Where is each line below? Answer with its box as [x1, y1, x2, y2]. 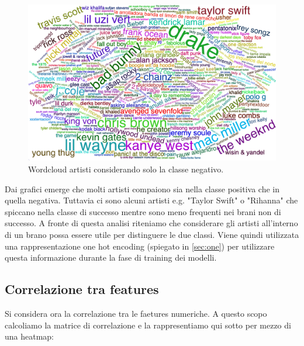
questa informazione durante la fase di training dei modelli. [5, 251, 217, 264]
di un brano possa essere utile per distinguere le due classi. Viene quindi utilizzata [5, 229, 299, 241]
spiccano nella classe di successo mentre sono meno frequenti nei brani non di [5, 205, 281, 217]
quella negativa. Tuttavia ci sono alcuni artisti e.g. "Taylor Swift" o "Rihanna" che [5, 194, 298, 206]
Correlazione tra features [5, 280, 159, 298]
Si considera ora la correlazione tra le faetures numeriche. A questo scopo [5, 307, 267, 320]
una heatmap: [5, 330, 54, 342]
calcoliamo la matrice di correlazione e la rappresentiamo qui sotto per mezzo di [5, 319, 291, 331]
